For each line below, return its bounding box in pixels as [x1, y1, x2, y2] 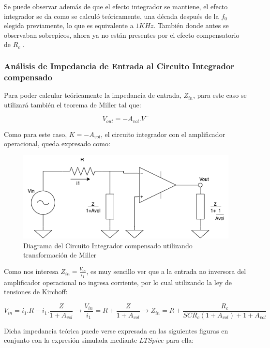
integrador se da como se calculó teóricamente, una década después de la [4, 11, 219, 21]
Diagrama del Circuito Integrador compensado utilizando [23, 240, 193, 250]
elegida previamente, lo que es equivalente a [4, 20, 134, 30]
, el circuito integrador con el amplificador [100, 129, 225, 139]
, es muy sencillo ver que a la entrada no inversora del [86, 266, 246, 276]
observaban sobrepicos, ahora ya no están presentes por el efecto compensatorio [4, 30, 240, 40]
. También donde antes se [153, 20, 229, 30]
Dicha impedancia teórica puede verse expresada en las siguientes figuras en [4, 325, 228, 335]
